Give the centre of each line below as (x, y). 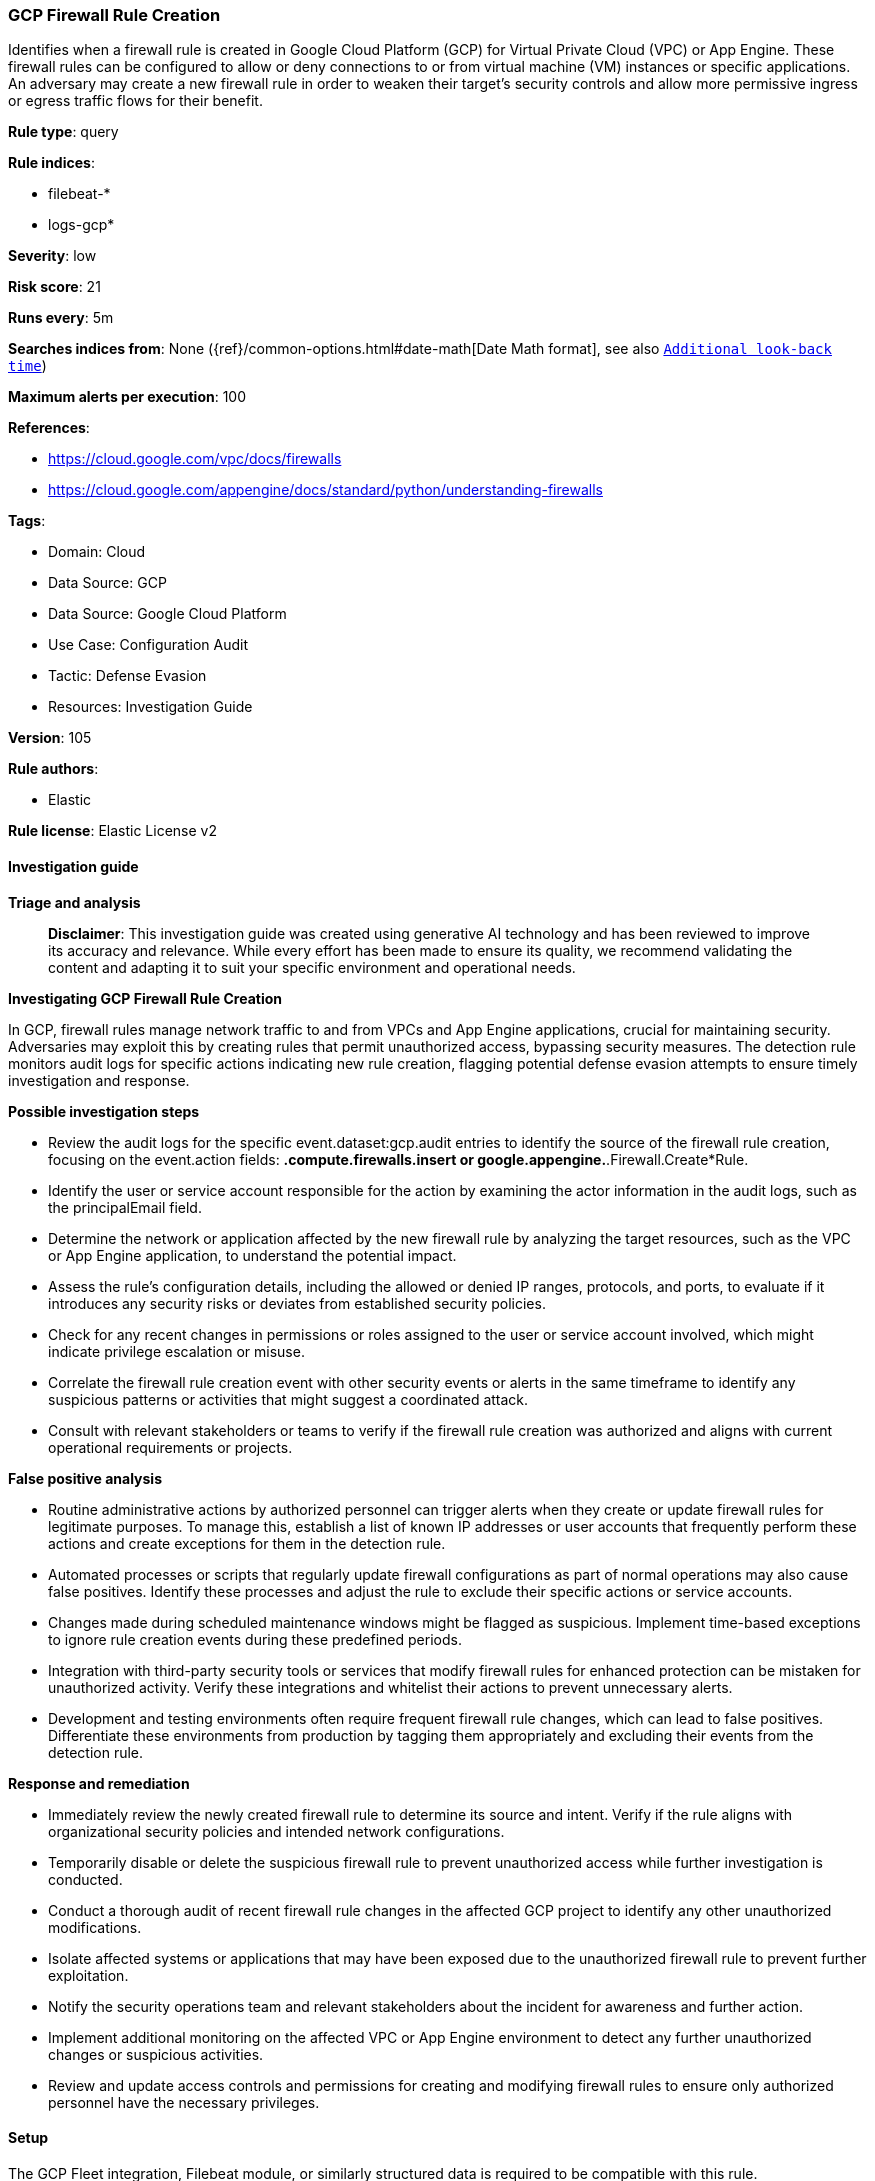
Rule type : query (63, 132)
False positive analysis (85, 1478)
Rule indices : (51, 163)
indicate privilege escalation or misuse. (176, 1351)
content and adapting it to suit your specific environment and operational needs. (312, 967)
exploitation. (88, 1975)
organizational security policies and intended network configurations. (276, 1831)
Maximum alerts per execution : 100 (127, 397)
